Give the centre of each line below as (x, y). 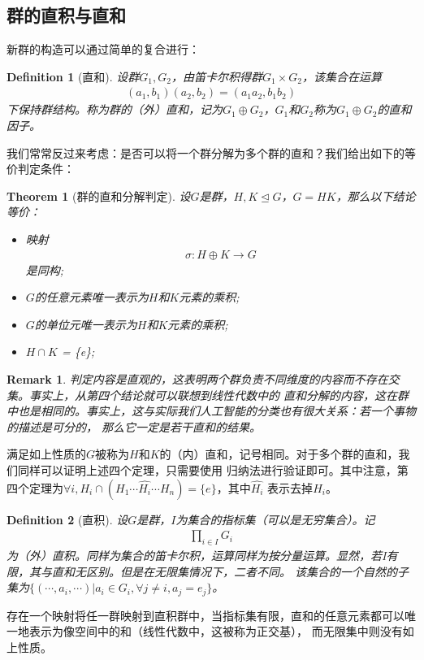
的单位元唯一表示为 (86, 324)
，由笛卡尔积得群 (216, 76)
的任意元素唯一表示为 (91, 297)
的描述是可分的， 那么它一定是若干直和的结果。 (134, 426)
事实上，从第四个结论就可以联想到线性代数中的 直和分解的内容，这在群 (219, 395)
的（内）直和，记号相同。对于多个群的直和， (279, 454)
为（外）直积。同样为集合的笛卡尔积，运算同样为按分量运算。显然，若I (197, 555)
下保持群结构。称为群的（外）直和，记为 (115, 109)
